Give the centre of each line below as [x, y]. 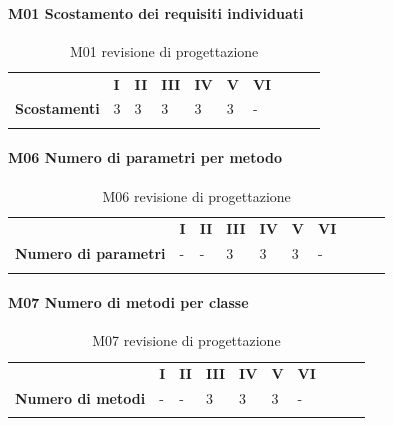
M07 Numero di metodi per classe [128, 302]
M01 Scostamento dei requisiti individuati [156, 12]
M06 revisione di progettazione [196, 195]
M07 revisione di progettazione [186, 340]
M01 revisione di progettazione [164, 50]
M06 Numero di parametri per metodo [145, 157]
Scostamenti [57, 108]
